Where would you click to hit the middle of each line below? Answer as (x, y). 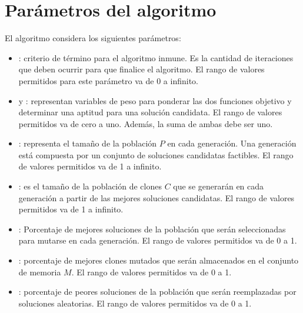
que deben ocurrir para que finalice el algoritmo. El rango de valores (141, 69)
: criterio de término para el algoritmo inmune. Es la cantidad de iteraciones (156, 57)
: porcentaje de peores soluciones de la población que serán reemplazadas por (157, 292)
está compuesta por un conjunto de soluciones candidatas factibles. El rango (156, 154)
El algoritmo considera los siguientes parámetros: (93, 38)
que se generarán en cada (219, 186)
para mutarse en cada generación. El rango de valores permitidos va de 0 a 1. (158, 240)
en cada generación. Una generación (232, 143)
